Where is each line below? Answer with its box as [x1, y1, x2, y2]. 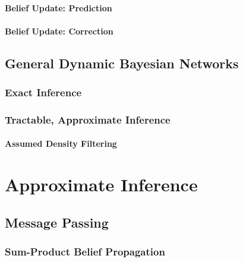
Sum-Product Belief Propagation [5, 244, 165, 259]
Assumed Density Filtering [5, 137, 117, 150]
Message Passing [5, 213, 109, 231]
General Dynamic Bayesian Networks [5, 53, 239, 72]
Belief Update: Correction [5, 24, 113, 37]
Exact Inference [5, 85, 82, 100]
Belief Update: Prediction [5, 1, 112, 14]
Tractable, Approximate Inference [5, 112, 171, 127]
